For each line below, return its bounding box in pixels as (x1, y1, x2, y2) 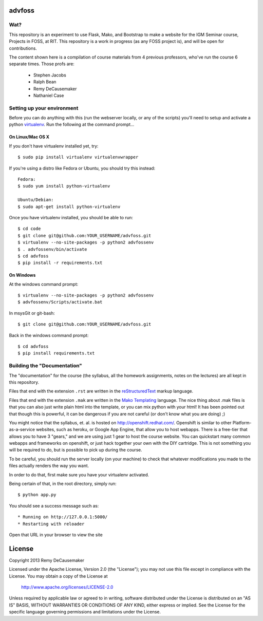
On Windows (9, 272, 36, 278)
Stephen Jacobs (33, 72, 67, 78)
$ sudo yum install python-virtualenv (18, 183, 111, 189)
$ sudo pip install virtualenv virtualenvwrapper (18, 154, 139, 160)
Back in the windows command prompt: (9, 332, 89, 338)
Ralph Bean (33, 79, 56, 85)
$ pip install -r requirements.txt (18, 260, 103, 265)
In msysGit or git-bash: (9, 310, 55, 316)
